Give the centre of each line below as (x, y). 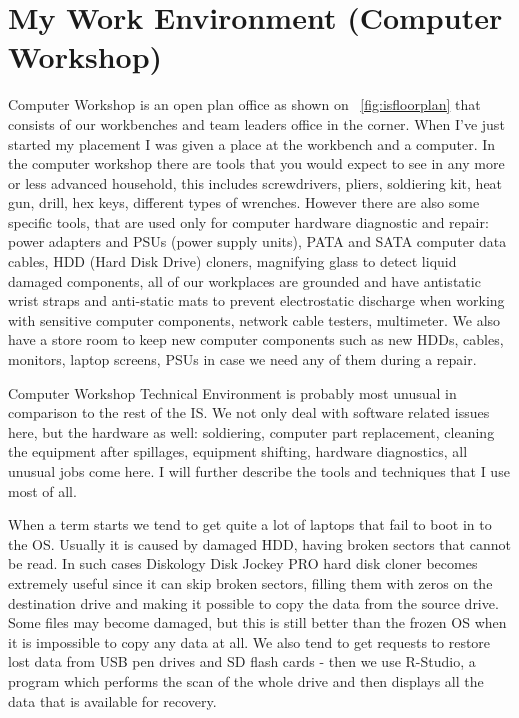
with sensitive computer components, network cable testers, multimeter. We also (254, 319)
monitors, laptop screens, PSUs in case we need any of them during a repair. (242, 359)
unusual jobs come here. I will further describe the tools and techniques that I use (259, 471)
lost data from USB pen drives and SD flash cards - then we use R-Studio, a (242, 661)
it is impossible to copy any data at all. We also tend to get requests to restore (249, 641)
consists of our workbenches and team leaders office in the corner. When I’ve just (256, 123)
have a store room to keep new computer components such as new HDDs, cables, (256, 339)
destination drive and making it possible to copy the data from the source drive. (253, 602)
